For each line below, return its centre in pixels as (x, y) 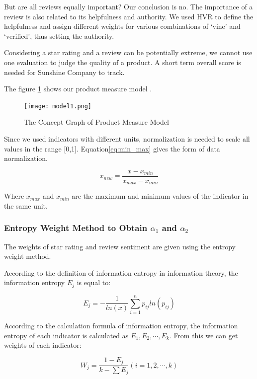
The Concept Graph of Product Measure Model (96, 122)
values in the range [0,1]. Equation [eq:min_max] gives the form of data (112, 148)
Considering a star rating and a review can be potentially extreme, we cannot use (128, 52)
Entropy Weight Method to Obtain (76, 228)
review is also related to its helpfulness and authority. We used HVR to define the (129, 16)
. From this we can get (204, 335)
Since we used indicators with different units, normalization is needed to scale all (127, 139)
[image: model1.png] (58, 106)
